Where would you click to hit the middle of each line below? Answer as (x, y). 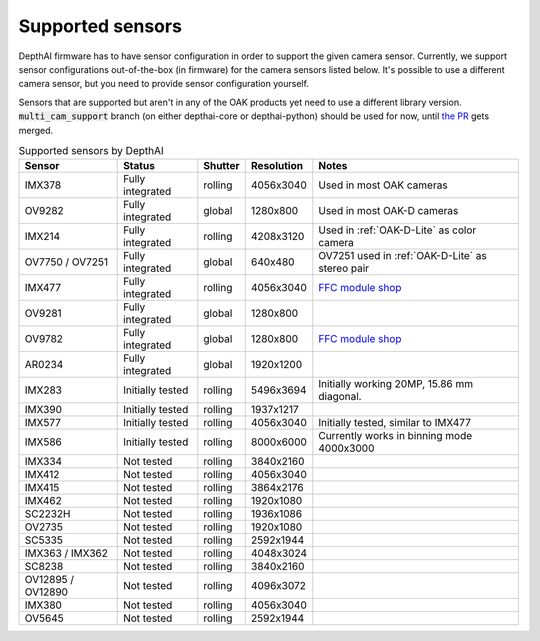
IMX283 (43, 390)
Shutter (221, 166)
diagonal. (340, 397)
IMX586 (43, 442)
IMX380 (43, 605)
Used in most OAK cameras (383, 185)
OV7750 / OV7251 (66, 262)
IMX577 (43, 423)
